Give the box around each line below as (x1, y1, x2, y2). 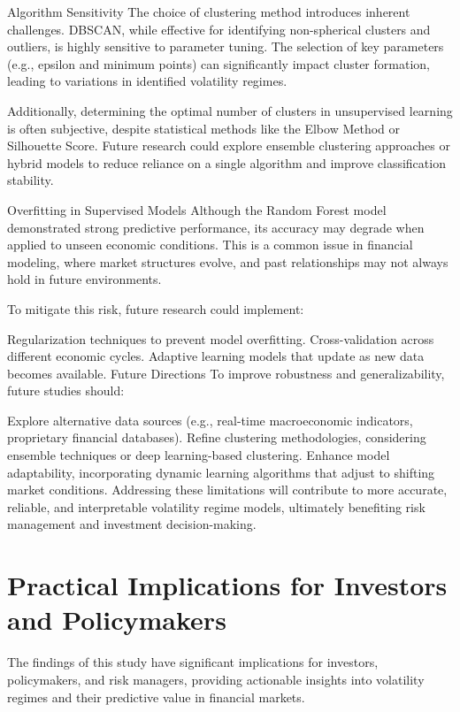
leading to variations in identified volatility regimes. (7, 72, 287, 90)
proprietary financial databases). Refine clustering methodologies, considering (7, 428, 426, 447)
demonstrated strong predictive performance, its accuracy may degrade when (7, 218, 425, 236)
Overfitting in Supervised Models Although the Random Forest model (7, 200, 387, 218)
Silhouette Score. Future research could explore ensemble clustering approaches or (7, 136, 450, 155)
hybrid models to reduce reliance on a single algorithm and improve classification (7, 153, 446, 172)
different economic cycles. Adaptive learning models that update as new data (7, 347, 425, 365)
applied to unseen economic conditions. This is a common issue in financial (7, 235, 413, 254)
